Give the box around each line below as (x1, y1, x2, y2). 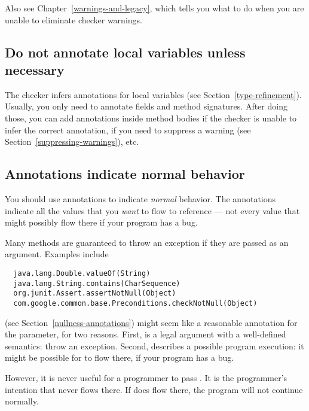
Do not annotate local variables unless (5, 42, 246, 61)
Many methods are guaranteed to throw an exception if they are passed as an (5, 236, 289, 248)
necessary (5, 60, 65, 78)
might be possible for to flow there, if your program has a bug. (5, 351, 234, 364)
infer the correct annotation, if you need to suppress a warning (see (5, 123, 251, 136)
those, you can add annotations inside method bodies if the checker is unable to (5, 111, 297, 124)
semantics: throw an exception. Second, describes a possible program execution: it (5, 339, 304, 352)
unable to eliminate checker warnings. (5, 13, 142, 26)
